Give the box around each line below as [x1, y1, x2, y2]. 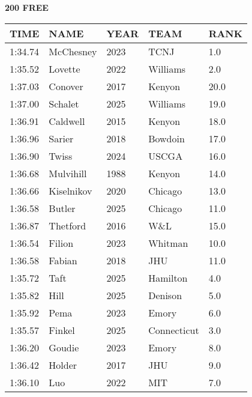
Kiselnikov [49, 183, 92, 198]
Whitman [148, 235, 188, 250]
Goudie [49, 340, 79, 354]
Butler [49, 201, 76, 215]
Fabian [49, 253, 77, 267]
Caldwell [49, 114, 85, 128]
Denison [148, 288, 182, 302]
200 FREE [5, 1, 49, 13]
